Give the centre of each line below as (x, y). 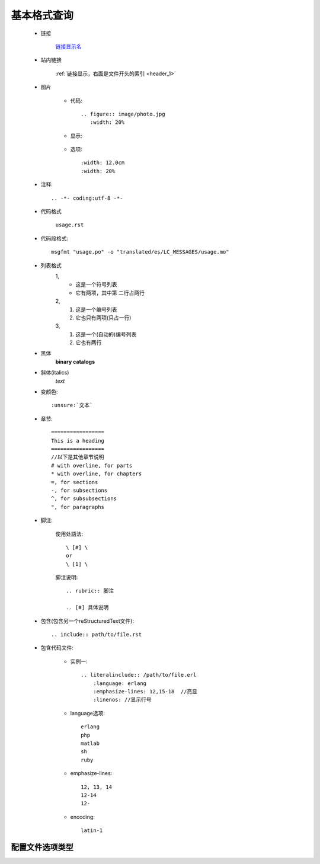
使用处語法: (69, 534)
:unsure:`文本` (72, 405)
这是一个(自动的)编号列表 (106, 334)
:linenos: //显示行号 (122, 700)
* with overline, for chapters (97, 474)
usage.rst (70, 225)
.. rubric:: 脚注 (90, 591)
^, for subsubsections (84, 499)
